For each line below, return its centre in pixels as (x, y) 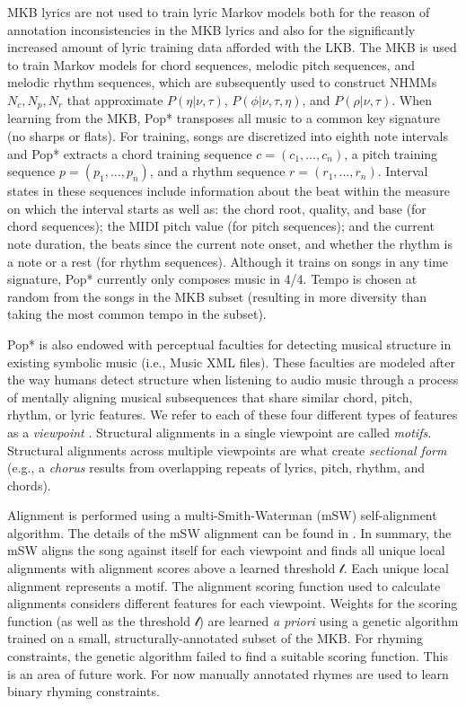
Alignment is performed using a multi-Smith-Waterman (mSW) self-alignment (222, 515)
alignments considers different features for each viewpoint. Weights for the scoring (233, 603)
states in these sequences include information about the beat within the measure (229, 191)
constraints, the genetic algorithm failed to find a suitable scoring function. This (228, 656)
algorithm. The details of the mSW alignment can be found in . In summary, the (229, 532)
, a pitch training (391, 153)
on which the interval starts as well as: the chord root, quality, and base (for (217, 208)
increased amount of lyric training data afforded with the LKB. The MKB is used (232, 47)
